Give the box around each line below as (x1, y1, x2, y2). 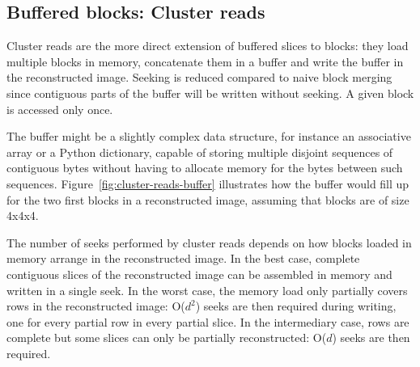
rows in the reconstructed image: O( (6, 297, 185, 314)
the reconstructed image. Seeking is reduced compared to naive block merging (6, 69, 392, 86)
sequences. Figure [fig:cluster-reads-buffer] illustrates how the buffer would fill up (6, 175, 409, 192)
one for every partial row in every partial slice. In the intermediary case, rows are (6, 313, 409, 330)
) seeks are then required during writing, (195, 297, 397, 314)
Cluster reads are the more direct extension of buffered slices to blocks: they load (6, 37, 409, 54)
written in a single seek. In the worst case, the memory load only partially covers (6, 281, 408, 298)
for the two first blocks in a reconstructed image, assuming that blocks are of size (6, 191, 409, 208)
